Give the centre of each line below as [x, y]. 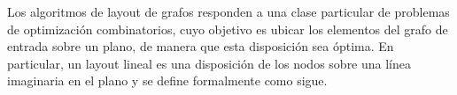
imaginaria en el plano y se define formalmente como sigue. [167, 80]
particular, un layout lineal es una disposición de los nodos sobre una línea [209, 63]
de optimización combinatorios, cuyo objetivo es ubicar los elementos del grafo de [228, 29]
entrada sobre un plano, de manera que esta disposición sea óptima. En [201, 46]
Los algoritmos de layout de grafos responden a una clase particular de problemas [228, 11]
